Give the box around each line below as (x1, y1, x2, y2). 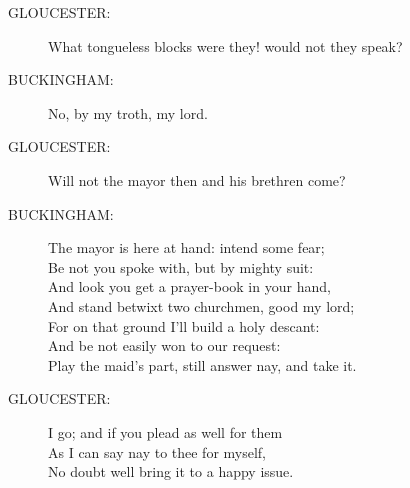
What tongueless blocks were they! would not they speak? (48, 35, 403, 56)
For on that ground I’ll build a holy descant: (48, 315, 320, 336)
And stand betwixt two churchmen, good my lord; (48, 295, 355, 316)
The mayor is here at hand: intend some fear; (48, 237, 325, 258)
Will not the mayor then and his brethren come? (48, 169, 346, 190)
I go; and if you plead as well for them (48, 421, 283, 442)
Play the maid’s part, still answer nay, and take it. (48, 354, 357, 375)
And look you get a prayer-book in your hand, (48, 276, 331, 297)
